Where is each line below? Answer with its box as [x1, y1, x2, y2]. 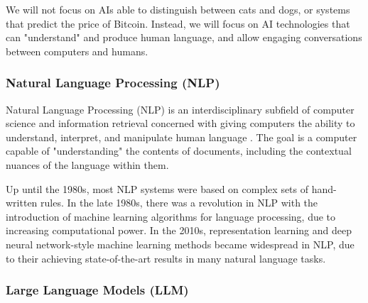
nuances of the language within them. [6, 157, 169, 172]
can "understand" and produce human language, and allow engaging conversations [6, 30, 362, 45]
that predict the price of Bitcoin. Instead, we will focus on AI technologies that [6, 16, 350, 31]
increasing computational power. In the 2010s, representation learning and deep [6, 223, 352, 238]
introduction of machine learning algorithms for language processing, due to [6, 209, 336, 224]
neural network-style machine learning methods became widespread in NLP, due [6, 236, 355, 251]
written [6, 195, 38, 210]
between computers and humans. [6, 43, 148, 58]
